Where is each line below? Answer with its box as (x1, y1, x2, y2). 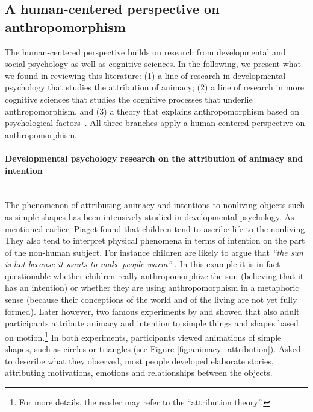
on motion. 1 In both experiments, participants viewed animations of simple (5, 329, 282, 343)
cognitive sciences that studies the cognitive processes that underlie (5, 92, 253, 105)
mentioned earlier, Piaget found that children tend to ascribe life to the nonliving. (5, 222, 308, 235)
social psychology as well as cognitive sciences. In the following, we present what (5, 57, 302, 70)
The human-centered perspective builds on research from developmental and (5, 45, 286, 58)
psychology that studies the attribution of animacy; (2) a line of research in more (5, 81, 305, 93)
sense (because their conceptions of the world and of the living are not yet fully (5, 293, 297, 306)
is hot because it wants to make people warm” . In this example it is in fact (5, 258, 280, 270)
